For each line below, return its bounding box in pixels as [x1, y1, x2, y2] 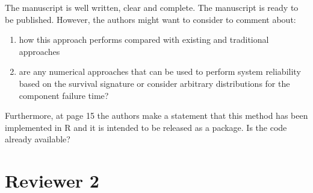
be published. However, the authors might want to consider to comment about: [5, 13, 296, 25]
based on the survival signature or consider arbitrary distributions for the [19, 77, 290, 89]
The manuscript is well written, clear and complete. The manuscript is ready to [5, 1, 299, 13]
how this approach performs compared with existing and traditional [19, 33, 269, 46]
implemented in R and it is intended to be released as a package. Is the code [5, 121, 287, 133]
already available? [5, 133, 70, 145]
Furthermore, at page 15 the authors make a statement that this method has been [5, 109, 308, 122]
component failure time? [19, 89, 109, 101]
